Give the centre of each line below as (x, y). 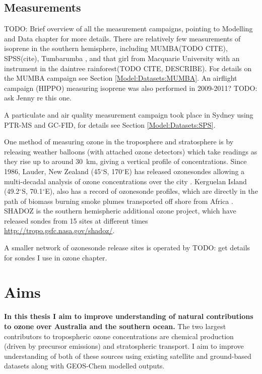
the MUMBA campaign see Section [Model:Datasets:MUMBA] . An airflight (121, 78)
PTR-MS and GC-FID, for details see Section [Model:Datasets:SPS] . (110, 124)
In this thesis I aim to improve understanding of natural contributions (129, 316)
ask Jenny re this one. (38, 98)
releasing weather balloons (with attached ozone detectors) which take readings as (131, 151)
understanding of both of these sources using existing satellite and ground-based (128, 356)
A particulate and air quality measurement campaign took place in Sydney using (129, 114)
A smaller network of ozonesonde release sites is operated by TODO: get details (127, 248)
